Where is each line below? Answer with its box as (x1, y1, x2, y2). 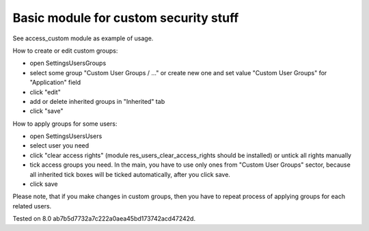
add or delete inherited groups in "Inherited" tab (29, 97, 165, 105)
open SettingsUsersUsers (29, 132, 102, 140)
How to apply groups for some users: (12, 120, 118, 128)
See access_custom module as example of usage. (12, 34, 154, 42)
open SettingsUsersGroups (29, 59, 107, 68)
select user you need (29, 141, 90, 150)
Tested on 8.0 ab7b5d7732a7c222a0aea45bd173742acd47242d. (12, 215, 196, 223)
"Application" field (29, 79, 81, 87)
